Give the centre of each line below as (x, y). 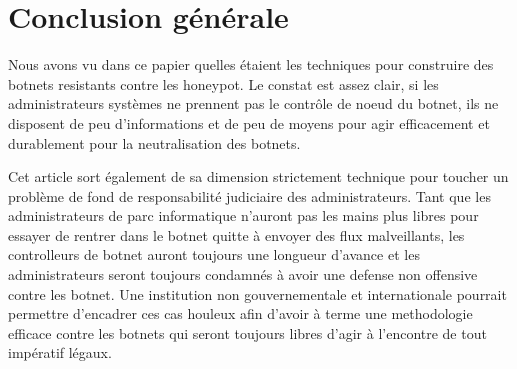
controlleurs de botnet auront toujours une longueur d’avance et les (214, 254)
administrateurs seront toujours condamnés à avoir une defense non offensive (243, 274)
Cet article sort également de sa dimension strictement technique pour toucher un (258, 176)
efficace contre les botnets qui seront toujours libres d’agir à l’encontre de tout (247, 332)
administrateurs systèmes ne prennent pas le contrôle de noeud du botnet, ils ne (253, 103)
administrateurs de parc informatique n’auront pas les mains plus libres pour (243, 215)
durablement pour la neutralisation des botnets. (154, 142)
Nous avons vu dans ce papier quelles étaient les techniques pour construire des (251, 64)
